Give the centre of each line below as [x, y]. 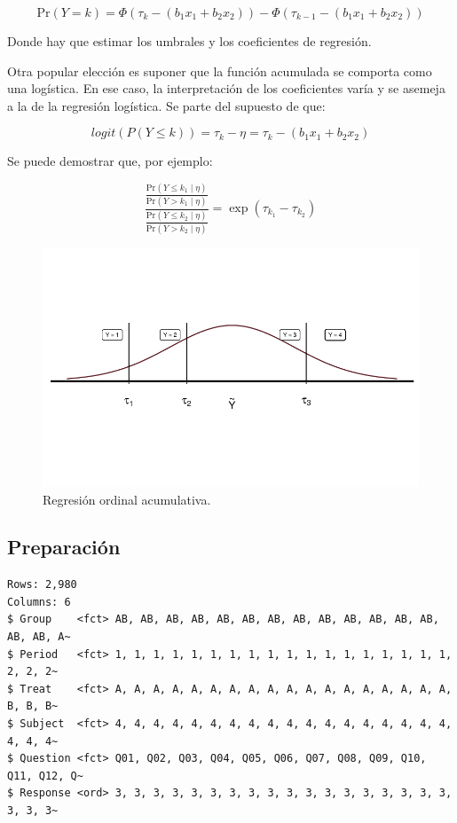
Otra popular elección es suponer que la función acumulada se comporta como [220, 71]
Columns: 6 [39, 602]
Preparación [64, 547]
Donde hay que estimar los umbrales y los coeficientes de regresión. [189, 41]
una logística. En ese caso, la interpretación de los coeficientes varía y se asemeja [226, 88]
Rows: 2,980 [42, 585]
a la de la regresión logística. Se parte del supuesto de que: [166, 105]
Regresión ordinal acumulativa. [127, 499]
